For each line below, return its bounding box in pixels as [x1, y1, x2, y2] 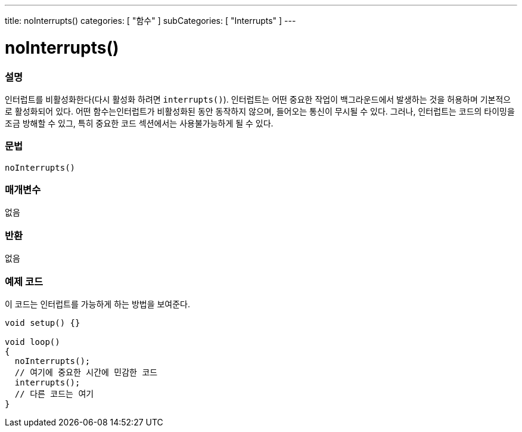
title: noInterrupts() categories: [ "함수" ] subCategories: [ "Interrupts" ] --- [5, 16, 296, 26]
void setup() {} [5, 317, 80, 328]
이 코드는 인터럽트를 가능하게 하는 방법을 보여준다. [5, 298, 191, 309]
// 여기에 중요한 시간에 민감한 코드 [14, 367, 158, 377]
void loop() [5, 337, 60, 347]
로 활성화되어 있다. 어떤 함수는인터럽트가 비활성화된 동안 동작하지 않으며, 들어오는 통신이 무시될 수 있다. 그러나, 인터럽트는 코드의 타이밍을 [5, 106, 515, 116]
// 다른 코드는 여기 [14, 388, 94, 399]
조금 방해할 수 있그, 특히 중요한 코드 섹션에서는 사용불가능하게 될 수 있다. [5, 118, 274, 128]
